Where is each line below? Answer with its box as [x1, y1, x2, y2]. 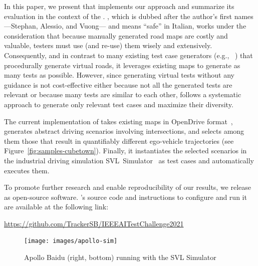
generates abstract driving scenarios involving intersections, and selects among [4, 126, 244, 136]
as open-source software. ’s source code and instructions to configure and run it [4, 191, 247, 202]
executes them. [4, 165, 50, 175]
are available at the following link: [4, 201, 109, 212]
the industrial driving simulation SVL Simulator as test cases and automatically [4, 155, 254, 165]
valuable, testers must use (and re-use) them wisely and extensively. [4, 40, 212, 51]
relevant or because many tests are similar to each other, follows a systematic [4, 89, 241, 100]
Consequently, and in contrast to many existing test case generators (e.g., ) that [4, 50, 253, 60]
